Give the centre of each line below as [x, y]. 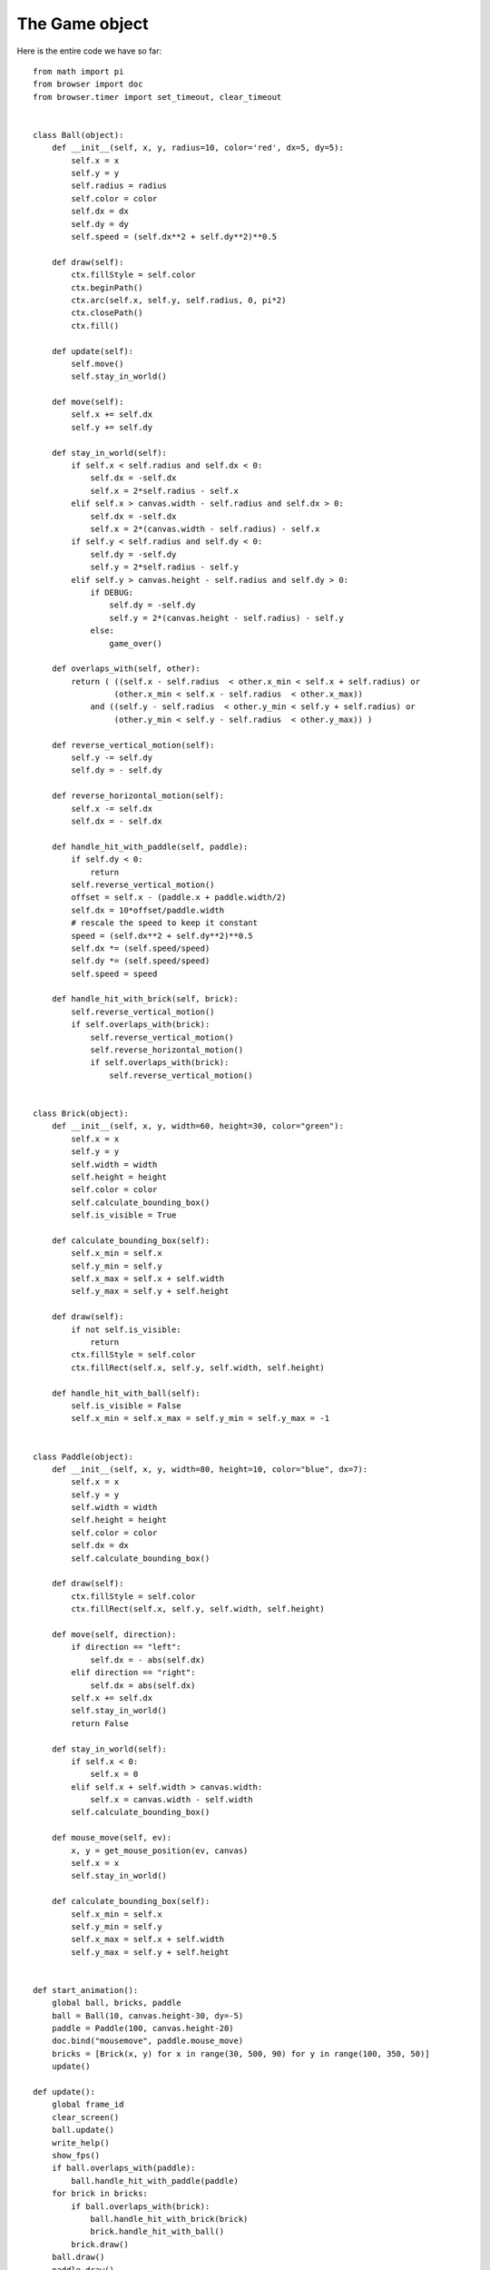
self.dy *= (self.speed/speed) [141, 961]
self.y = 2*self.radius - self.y [165, 567]
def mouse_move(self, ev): [112, 1838]
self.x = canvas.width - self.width [171, 1800]
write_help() [80, 2142]
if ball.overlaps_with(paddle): [123, 2168]
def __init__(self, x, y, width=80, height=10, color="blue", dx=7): [210, 1469]
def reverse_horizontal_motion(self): [138, 796]
